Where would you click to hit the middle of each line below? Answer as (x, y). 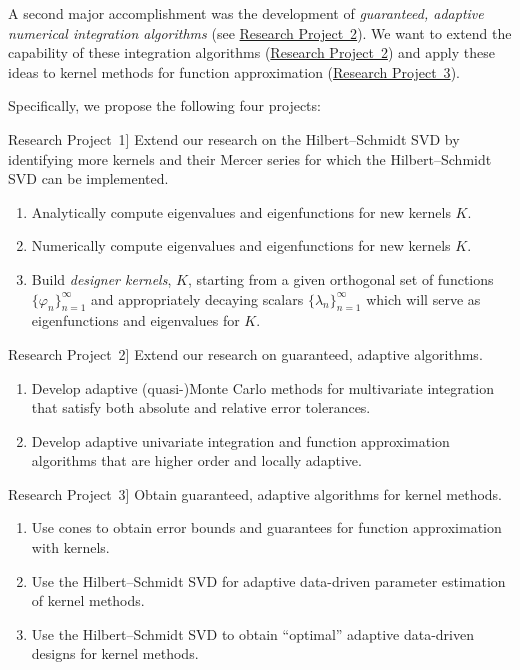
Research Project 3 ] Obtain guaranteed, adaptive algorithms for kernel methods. (255, 493)
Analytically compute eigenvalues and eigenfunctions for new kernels (241, 211)
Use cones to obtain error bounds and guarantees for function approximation (266, 527)
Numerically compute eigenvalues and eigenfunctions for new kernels (241, 245)
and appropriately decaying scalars (197, 298)
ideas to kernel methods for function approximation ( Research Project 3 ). (234, 71)
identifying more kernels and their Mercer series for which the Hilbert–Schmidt (250, 158)
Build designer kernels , (101, 278)
